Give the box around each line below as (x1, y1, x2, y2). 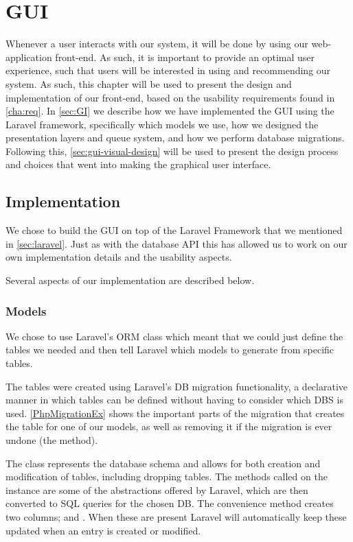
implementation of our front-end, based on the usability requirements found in (5, 90, 335, 104)
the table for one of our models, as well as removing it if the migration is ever (5, 419, 332, 434)
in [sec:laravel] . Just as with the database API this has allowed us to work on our (5, 236, 348, 250)
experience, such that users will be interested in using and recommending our (5, 63, 331, 78)
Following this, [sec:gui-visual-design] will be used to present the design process (5, 143, 339, 158)
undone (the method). (5, 433, 98, 447)
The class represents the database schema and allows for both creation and (5, 456, 321, 470)
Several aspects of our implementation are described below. (5, 273, 255, 287)
